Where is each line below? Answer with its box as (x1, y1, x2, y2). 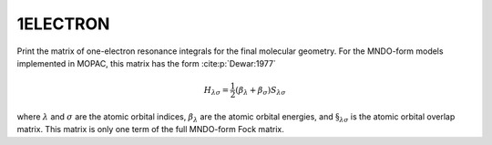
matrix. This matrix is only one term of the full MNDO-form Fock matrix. (16, 124, 284, 135)
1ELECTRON (16, 14, 110, 34)
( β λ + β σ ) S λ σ (235, 85, 286, 98)
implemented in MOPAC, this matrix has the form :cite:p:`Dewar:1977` (16, 57, 277, 68)
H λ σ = (203, 85, 230, 98)
